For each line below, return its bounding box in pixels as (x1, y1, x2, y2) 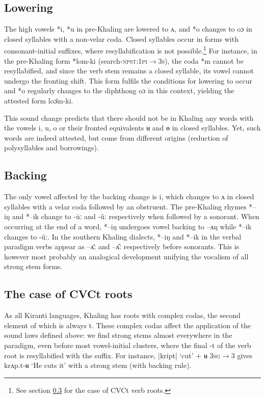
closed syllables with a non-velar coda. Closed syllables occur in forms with (4, 33, 238, 44)
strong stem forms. (4, 261, 63, 272)
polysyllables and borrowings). (4, 142, 99, 153)
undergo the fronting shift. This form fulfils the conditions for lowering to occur (4, 75, 253, 86)
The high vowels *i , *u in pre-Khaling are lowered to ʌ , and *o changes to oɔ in (4, 23, 252, 34)
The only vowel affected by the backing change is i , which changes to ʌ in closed (4, 191, 254, 202)
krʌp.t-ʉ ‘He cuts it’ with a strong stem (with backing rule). (4, 360, 192, 370)
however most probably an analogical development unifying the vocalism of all (4, 251, 249, 261)
